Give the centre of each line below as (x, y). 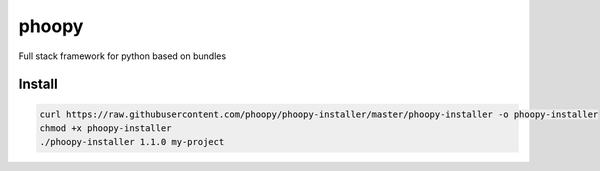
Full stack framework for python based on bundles (122, 56)
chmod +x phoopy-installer (105, 128)
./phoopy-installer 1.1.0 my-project (132, 142)
